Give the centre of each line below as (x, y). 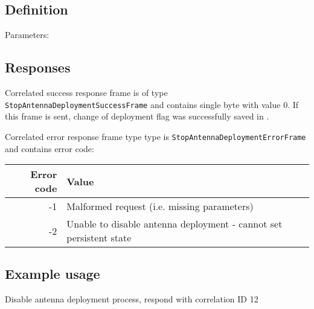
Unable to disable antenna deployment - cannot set (175, 224)
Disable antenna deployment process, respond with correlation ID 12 (132, 299)
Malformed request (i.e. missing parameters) (160, 206)
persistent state (99, 238)
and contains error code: (50, 148)
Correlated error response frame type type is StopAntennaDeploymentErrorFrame (155, 136)
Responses (38, 67)
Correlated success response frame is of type (86, 92)
